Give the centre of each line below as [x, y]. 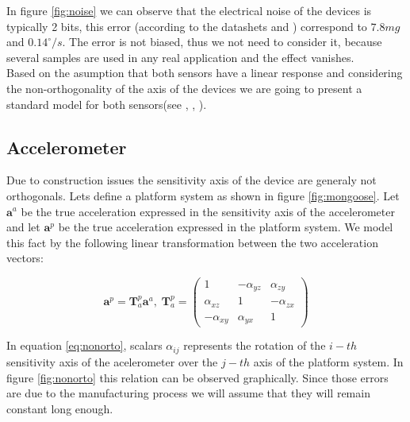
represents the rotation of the [255, 345]
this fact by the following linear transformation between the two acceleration [192, 242]
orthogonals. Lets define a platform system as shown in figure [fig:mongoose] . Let [203, 195]
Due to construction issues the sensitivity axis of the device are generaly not [192, 180]
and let [23, 227]
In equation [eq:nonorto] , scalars [84, 345]
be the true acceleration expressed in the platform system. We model [226, 227]
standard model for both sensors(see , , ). [107, 104]
